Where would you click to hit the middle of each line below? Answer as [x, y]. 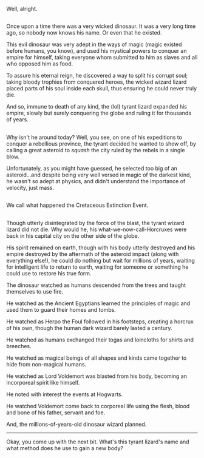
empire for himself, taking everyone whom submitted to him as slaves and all [102, 58]
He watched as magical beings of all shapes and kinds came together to [97, 358]
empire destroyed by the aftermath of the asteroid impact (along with [93, 254]
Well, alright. [22, 9]
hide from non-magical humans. [46, 364]
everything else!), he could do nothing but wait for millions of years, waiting [101, 260]
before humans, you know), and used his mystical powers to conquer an [97, 51]
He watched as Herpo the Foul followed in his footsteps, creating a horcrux [100, 322]
